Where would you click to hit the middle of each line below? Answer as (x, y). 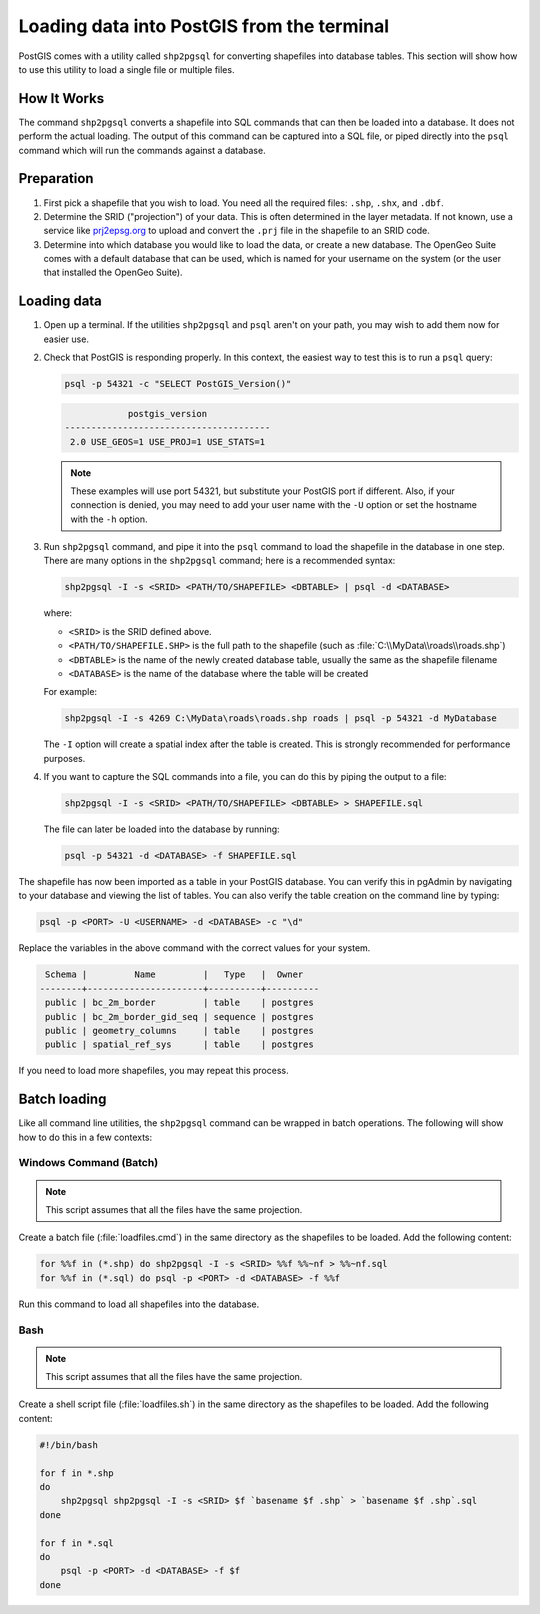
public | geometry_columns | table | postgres (179, 1030)
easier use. (66, 339)
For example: (70, 692)
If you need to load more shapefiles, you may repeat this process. (153, 1071)
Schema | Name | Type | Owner (174, 974)
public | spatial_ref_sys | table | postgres (179, 1044)
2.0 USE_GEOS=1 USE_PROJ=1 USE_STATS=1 (167, 441)
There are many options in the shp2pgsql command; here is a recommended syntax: (219, 561)
